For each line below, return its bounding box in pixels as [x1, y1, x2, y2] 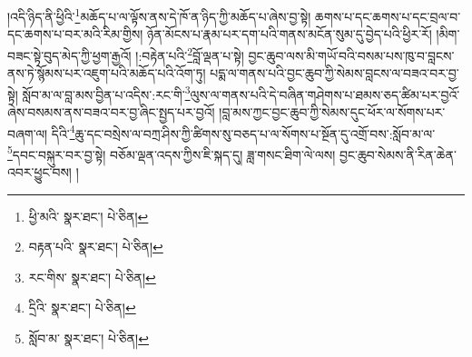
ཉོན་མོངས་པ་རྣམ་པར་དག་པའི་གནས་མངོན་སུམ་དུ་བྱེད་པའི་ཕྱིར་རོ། [147, 25, 432, 44]
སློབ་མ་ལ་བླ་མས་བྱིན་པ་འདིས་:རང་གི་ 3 [22, 82, 191, 104]
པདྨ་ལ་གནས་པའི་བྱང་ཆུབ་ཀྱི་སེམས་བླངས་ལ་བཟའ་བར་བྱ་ [210, 64, 459, 83]
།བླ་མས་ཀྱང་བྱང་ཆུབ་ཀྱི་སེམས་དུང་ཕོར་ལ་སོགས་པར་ [219, 102, 446, 121]
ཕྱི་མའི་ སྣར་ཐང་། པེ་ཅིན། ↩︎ [28, 206, 149, 225]
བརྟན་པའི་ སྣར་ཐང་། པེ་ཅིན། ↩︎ [28, 237, 163, 256]
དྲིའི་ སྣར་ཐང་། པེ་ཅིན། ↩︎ [28, 298, 136, 317]
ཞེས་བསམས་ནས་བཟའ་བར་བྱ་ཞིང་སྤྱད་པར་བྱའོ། [7, 102, 215, 121]
